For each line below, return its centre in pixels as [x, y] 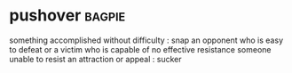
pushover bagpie [67, 16]
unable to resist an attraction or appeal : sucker [95, 59]
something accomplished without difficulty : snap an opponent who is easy [146, 40]
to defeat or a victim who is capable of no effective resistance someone [141, 49]
